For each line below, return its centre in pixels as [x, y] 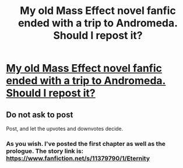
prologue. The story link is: [45, 151]
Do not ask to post [40, 115]
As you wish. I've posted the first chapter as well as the [86, 143]
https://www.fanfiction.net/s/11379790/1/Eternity [78, 158]
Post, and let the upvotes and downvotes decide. [65, 129]
